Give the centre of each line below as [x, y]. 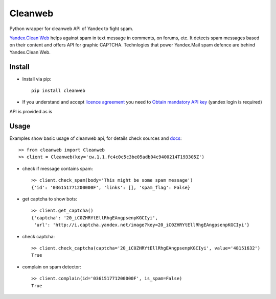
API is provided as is [31, 111]
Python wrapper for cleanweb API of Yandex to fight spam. [72, 29]
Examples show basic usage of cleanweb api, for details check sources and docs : [96, 138]
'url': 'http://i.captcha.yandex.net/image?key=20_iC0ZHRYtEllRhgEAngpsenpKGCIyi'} [142, 225]
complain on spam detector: [52, 267]
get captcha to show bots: [50, 199]
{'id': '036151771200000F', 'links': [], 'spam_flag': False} [111, 187]
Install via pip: [37, 79]
